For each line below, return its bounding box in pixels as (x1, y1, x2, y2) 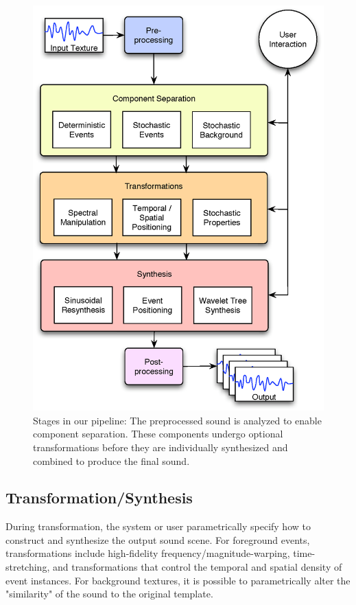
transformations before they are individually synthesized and (33, 440, 288, 454)
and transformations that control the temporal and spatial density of (52, 560, 342, 574)
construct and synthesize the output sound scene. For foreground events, (5, 532, 310, 547)
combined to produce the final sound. (33, 453, 190, 468)
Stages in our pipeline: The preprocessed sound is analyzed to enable (33, 413, 322, 427)
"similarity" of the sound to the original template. (5, 586, 213, 601)
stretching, (5, 560, 50, 574)
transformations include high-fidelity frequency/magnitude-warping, (5, 546, 290, 560)
